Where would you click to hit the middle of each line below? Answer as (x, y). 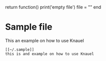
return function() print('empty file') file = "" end (53, 7)
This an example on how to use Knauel (45, 40)
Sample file (29, 27)
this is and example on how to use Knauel (50, 54)
